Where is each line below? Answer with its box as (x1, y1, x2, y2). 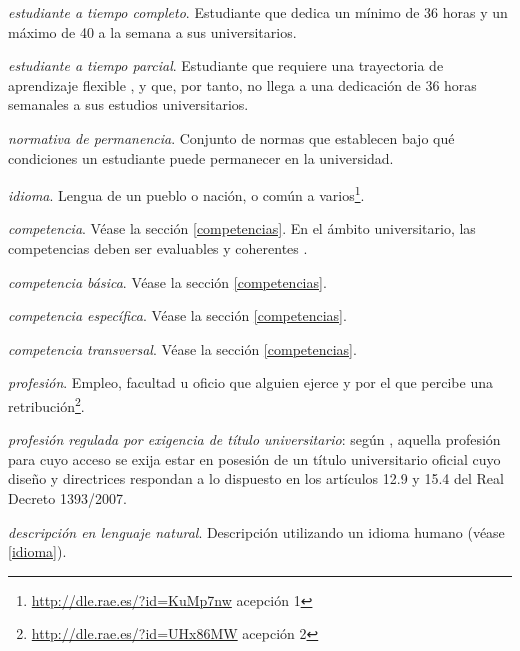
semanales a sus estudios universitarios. (8, 94, 249, 115)
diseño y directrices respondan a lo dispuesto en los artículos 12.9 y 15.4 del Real (8, 468, 504, 489)
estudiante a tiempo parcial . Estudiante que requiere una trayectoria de (8, 55, 444, 76)
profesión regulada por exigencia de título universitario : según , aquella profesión (8, 429, 501, 450)
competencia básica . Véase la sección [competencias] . (8, 271, 327, 292)
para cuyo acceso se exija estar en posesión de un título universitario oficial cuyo (8, 448, 501, 469)
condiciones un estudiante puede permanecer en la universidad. (8, 147, 394, 168)
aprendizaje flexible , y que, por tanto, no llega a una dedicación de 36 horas (8, 74, 477, 95)
